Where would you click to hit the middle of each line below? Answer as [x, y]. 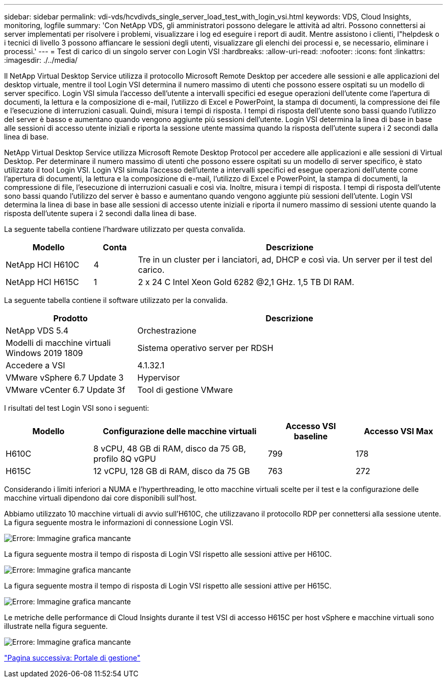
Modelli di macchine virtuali [58, 343]
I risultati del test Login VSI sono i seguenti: [77, 408]
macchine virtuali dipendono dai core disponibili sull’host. [101, 498]
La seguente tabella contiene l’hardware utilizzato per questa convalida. [125, 229]
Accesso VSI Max [399, 431]
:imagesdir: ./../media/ [41, 60]
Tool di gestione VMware [185, 390]
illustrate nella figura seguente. [56, 626]
